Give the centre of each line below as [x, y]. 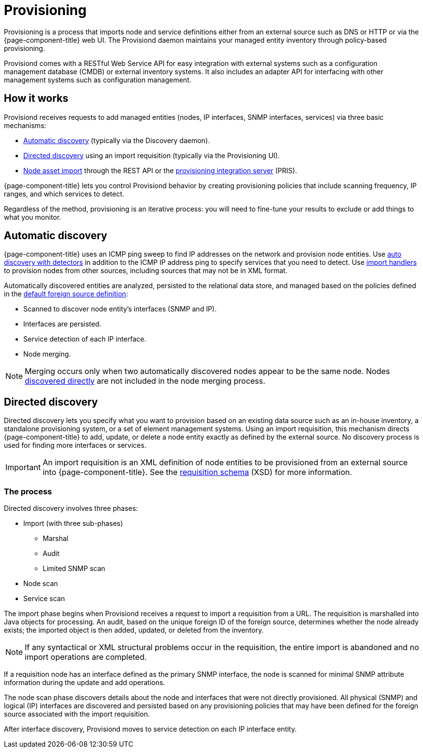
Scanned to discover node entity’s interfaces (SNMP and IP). [120, 309]
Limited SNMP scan [74, 569]
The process [28, 491]
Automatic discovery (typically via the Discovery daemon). [117, 140]
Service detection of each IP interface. [85, 339]
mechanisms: [25, 125]
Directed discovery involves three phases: [71, 508]
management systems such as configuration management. [98, 80]
